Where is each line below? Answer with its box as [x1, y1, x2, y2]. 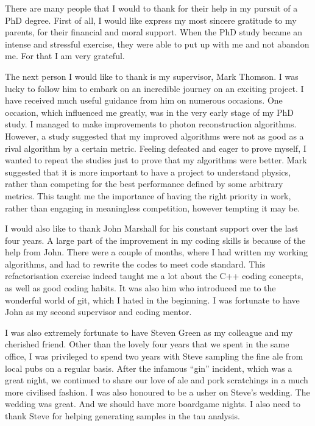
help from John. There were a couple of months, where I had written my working [5, 246, 308, 258]
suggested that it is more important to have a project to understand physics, [5, 165, 291, 178]
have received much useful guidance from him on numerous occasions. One [5, 94, 283, 107]
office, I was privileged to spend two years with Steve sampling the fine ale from [5, 350, 303, 363]
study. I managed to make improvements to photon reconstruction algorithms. [5, 118, 297, 130]
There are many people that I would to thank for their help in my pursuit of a [5, 2, 298, 14]
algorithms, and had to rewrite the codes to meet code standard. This [5, 257, 266, 270]
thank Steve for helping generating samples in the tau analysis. [5, 410, 240, 422]
